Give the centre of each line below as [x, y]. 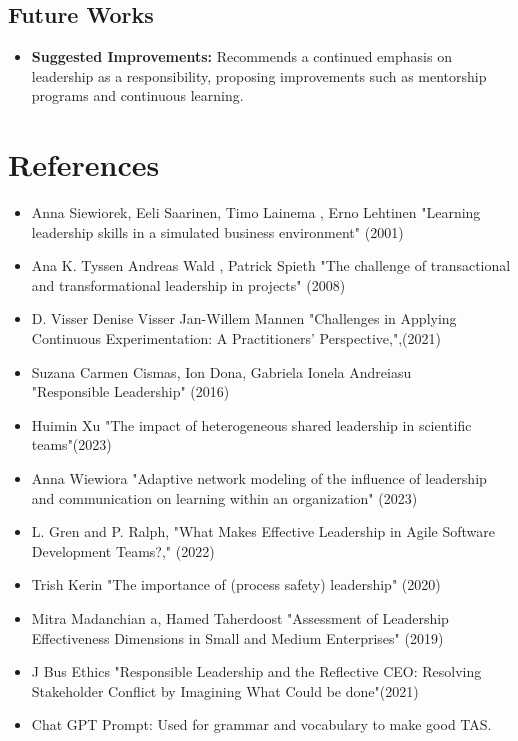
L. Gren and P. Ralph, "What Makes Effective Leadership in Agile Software [263, 531]
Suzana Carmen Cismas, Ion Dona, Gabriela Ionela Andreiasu [221, 371]
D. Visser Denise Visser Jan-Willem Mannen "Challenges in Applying [244, 318]
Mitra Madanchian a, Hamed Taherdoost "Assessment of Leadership [240, 618]
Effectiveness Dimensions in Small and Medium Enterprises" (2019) [237, 637]
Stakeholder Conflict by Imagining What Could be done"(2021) [225, 690]
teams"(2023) [71, 444]
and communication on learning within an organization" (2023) [224, 497]
